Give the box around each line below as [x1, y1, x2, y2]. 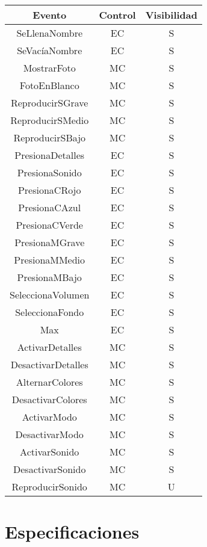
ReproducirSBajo [13, 131, 86, 144]
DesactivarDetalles [10, 357, 88, 371]
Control [99, 8, 136, 22]
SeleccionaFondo [15, 305, 84, 319]
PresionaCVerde [16, 218, 83, 232]
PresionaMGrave [14, 235, 85, 249]
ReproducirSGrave [10, 96, 88, 110]
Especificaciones [5, 519, 140, 544]
